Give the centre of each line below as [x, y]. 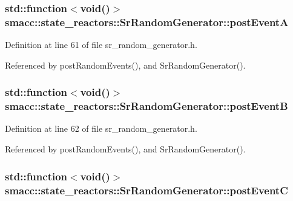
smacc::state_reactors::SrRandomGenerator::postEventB [146, 106]
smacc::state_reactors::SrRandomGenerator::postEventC [146, 190]
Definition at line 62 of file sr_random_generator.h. [101, 128]
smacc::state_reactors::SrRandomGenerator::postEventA [147, 22]
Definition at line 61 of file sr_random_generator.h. [101, 45]
